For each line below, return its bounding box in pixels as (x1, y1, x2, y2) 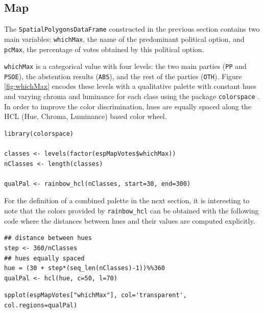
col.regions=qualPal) (4, 301, 78, 309)
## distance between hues (4, 234, 92, 242)
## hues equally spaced (4, 254, 85, 262)
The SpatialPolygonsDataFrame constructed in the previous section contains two (4, 23, 260, 34)
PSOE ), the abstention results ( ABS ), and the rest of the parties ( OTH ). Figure (4, 70, 242, 81)
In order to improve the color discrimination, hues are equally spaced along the (4, 101, 251, 111)
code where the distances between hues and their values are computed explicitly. (4, 215, 255, 226)
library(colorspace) (4, 130, 74, 137)
